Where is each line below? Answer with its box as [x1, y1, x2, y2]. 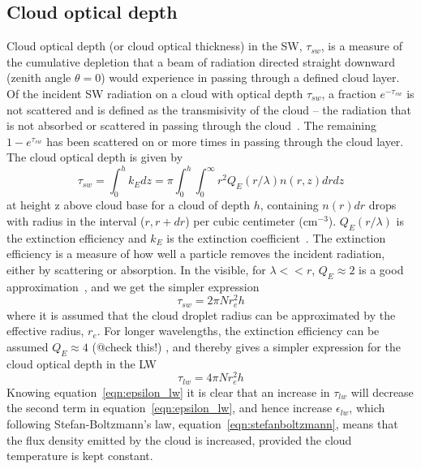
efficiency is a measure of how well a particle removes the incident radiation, [6, 245, 385, 262]
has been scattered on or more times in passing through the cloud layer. [46, 132, 404, 149]
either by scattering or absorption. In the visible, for [6, 260, 266, 278]
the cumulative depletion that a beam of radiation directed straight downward [6, 53, 395, 70]
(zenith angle [6, 69, 71, 86]
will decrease [350, 383, 414, 400]
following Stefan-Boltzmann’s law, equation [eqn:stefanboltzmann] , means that [6, 415, 398, 432]
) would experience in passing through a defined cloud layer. [101, 69, 400, 86]
